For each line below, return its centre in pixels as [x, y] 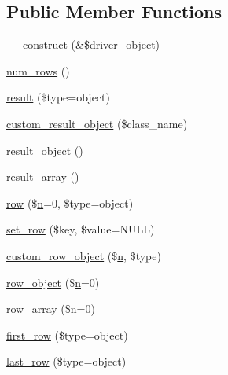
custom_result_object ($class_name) [97, 123]
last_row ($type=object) [66, 361]
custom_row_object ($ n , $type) [84, 255]
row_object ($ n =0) [53, 282]
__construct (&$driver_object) [83, 44]
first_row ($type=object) [67, 335]
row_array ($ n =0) [51, 309]
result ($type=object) [58, 97]
